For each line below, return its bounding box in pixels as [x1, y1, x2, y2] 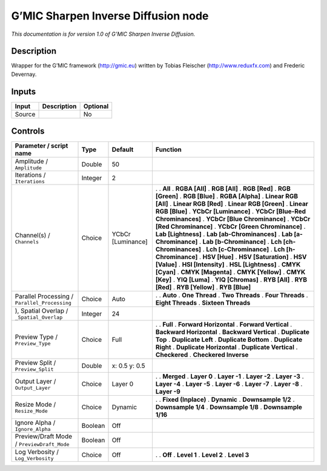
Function [155, 146, 182, 154]
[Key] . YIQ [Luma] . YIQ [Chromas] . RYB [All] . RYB [155, 276, 308, 284]
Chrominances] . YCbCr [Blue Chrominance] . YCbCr [155, 215, 311, 223]
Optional [83, 102, 109, 110]
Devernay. [11, 70, 37, 78]
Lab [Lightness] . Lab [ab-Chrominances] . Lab [155, 230, 293, 239]
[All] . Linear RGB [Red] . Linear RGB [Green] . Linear [155, 200, 308, 208]
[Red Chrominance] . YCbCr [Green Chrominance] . [155, 222, 306, 231]
